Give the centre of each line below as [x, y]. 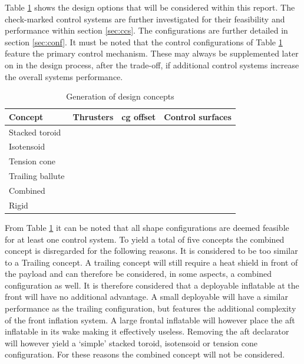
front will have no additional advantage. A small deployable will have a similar [146, 297]
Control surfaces [198, 116]
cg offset [139, 116]
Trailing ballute [37, 176]
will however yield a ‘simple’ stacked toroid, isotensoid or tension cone [131, 343]
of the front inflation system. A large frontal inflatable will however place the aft [150, 320]
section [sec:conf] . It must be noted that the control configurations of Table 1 [144, 42]
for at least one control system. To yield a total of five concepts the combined [145, 239]
